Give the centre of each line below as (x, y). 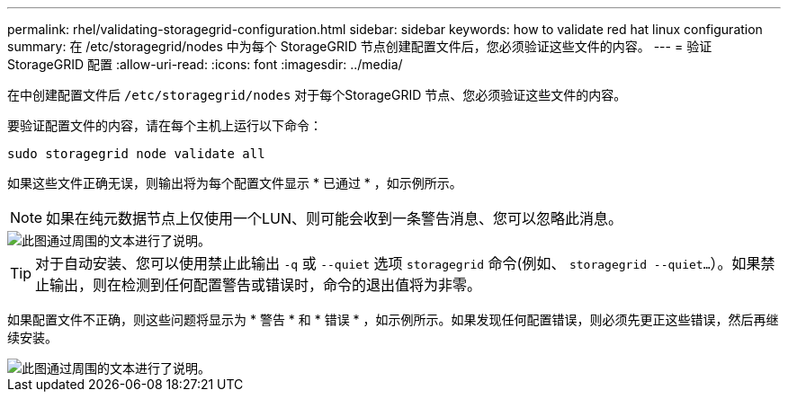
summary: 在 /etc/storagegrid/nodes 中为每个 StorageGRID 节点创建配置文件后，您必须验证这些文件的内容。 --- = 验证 (360, 46)
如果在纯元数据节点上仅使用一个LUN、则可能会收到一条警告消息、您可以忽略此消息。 (335, 218)
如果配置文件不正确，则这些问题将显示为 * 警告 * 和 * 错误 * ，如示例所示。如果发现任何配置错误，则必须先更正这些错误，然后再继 (393, 319)
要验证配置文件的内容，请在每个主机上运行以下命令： (165, 125)
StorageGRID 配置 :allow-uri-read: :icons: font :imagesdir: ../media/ (205, 64)
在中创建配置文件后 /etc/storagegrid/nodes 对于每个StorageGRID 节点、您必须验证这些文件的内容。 (317, 95)
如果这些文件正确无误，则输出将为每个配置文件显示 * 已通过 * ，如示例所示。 (235, 183)
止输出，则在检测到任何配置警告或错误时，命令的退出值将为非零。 (259, 285)
